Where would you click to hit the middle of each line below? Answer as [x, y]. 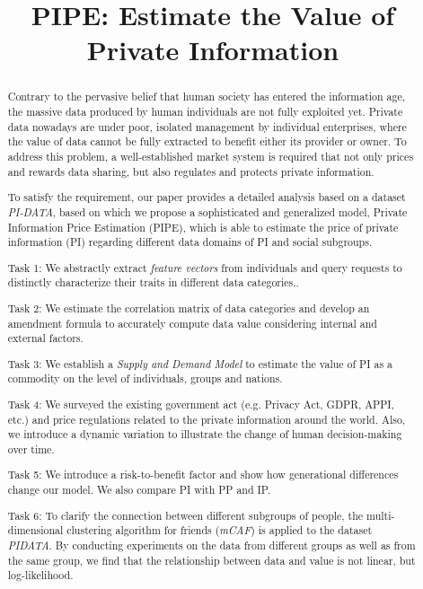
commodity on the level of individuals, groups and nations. [145, 378]
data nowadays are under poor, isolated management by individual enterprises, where [207, 126]
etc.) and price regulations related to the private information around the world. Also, [207, 419]
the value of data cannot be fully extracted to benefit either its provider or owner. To [207, 141]
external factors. [45, 338]
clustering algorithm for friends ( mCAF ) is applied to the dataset [220, 530]
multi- [381, 515]
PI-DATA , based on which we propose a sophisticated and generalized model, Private [207, 211]
